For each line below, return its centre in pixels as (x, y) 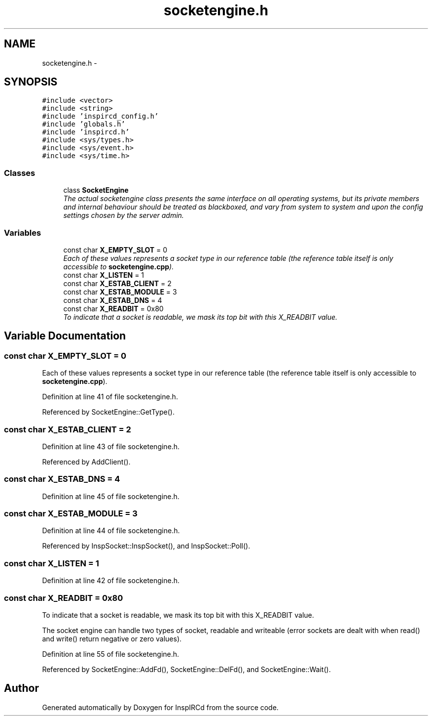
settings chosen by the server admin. (124, 215)
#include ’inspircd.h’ (86, 132)
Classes (20, 173)
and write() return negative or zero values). (112, 638)
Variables (23, 233)
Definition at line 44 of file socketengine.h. (111, 531)
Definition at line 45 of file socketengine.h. (111, 496)
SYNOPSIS (31, 82)
